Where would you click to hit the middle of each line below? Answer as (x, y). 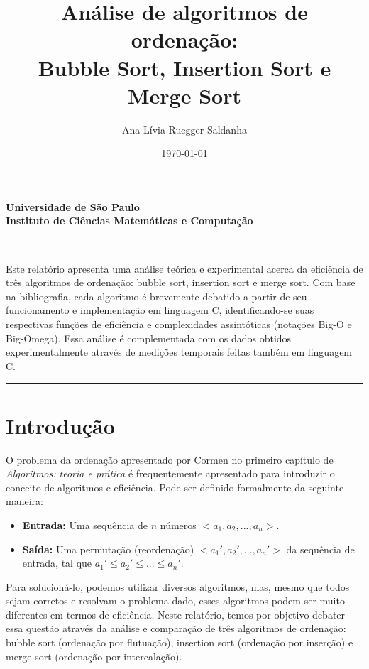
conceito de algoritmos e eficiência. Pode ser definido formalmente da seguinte (175, 487)
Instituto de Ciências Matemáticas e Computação (130, 221)
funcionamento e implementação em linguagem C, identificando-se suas (160, 310)
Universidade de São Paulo (73, 206)
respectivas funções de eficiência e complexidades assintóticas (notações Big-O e (179, 324)
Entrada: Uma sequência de (85, 524)
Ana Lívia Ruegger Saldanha (184, 129)
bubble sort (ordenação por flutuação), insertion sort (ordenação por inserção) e (180, 642)
